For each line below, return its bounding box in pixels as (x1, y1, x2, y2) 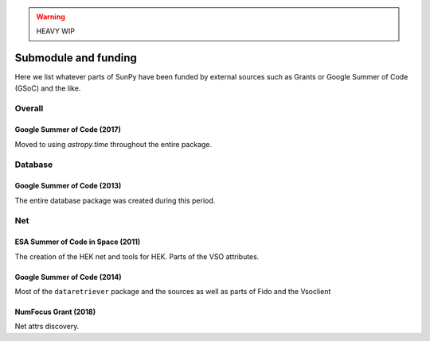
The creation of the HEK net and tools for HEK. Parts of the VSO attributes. (14, 251, 260, 262)
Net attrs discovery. (14, 322, 80, 331)
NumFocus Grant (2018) (14, 307, 96, 316)
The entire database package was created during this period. (14, 196, 216, 205)
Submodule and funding (14, 52, 137, 65)
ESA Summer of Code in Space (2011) (14, 237, 141, 246)
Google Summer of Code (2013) (14, 181, 122, 191)
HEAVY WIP (36, 26, 76, 36)
